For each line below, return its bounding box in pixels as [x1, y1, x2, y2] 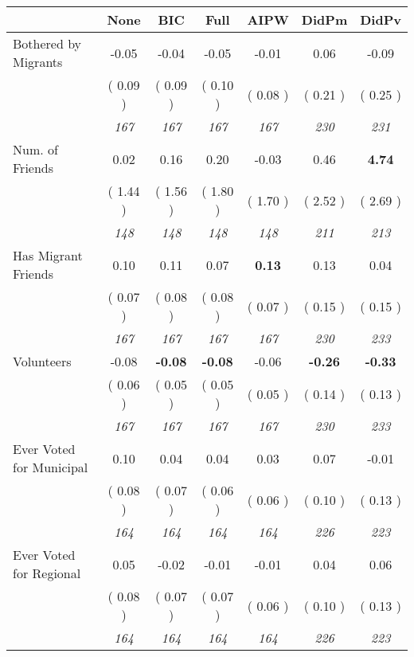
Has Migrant [13, 246, 83, 264]
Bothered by [13, 34, 82, 53]
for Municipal [13, 458, 88, 476]
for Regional [13, 564, 81, 582]
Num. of [13, 140, 58, 158]
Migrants [13, 53, 63, 71]
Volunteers [13, 352, 72, 370]
